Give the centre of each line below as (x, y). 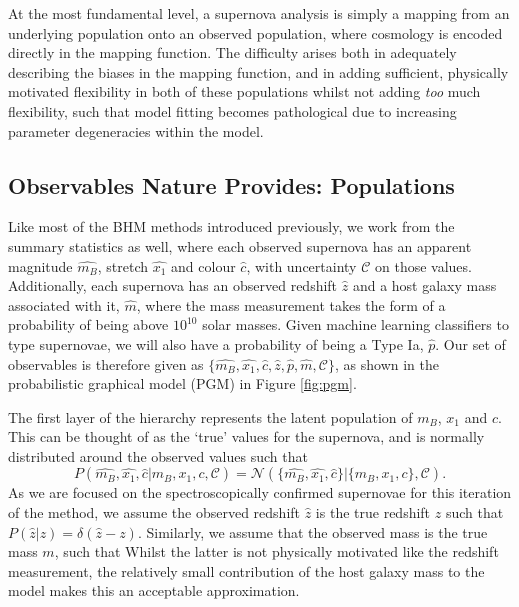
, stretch (123, 265)
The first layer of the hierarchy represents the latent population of (210, 416)
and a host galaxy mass (424, 285)
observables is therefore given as (106, 363)
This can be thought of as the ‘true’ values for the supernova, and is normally (246, 436)
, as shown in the (387, 363)
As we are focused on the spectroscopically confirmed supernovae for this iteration (260, 492)
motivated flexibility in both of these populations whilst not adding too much (244, 91)
